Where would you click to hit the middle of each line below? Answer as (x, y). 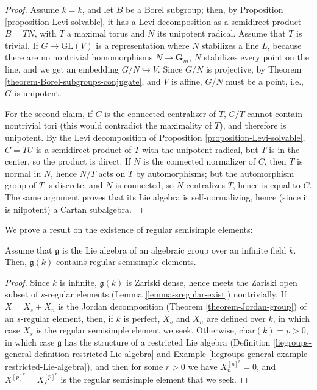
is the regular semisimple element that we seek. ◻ (154, 379)
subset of (22, 294)
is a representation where (143, 45)
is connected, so (144, 185)
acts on (112, 173)
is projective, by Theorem (254, 69)
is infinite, (78, 282)
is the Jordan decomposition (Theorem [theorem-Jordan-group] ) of (182, 306)
